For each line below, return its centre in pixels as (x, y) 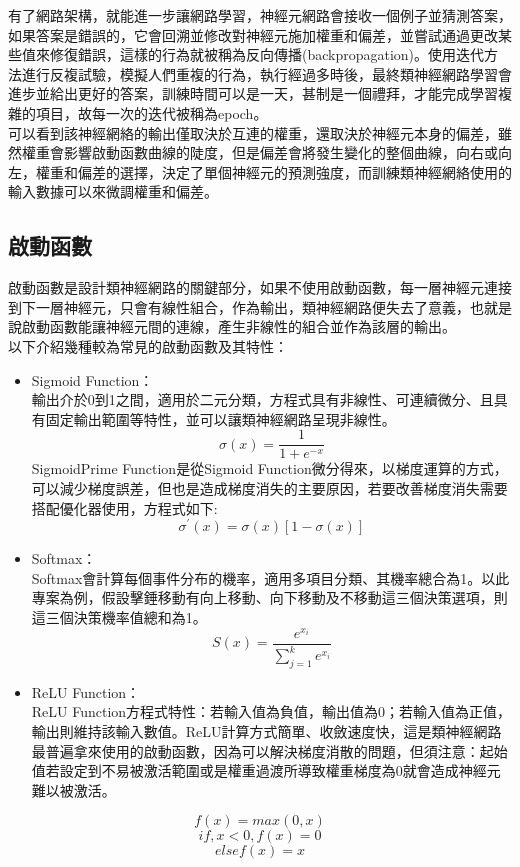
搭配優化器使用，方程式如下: (124, 507)
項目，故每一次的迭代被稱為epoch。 (151, 112)
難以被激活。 (73, 789)
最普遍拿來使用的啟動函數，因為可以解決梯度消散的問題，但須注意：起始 (269, 750)
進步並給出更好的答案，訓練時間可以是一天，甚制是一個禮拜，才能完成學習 (253, 93)
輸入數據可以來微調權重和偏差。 (113, 191)
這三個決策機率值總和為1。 (119, 617)
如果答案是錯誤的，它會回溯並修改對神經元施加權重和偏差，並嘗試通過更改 (253, 34)
